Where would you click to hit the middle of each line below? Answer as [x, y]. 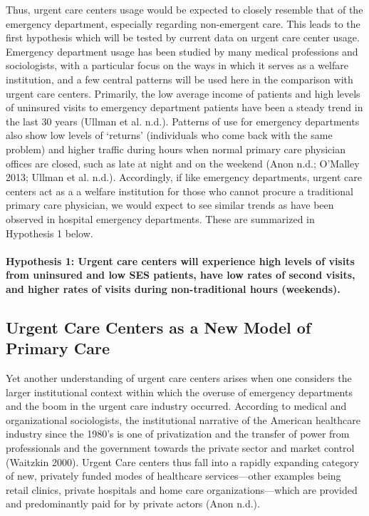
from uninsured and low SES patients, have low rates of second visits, [181, 275]
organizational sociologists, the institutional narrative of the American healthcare [183, 419]
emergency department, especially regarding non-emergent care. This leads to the [183, 23]
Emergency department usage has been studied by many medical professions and [182, 51]
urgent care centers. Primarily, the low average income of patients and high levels [183, 93]
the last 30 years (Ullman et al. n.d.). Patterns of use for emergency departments [183, 121]
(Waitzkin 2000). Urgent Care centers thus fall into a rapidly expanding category [182, 461]
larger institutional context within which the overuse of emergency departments [179, 392]
